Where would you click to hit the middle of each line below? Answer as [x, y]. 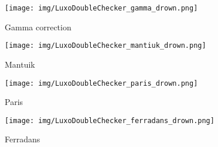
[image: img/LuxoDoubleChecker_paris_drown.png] [101, 83]
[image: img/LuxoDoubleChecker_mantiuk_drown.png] [105, 46]
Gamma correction [38, 27]
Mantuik [20, 64]
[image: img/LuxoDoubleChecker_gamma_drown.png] [101, 8]
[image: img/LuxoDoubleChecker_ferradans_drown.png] [110, 120]
